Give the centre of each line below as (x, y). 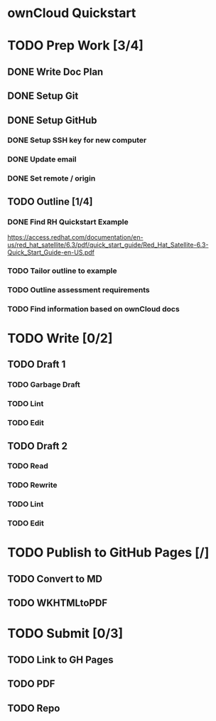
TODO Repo (34, 708)
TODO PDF (31, 684)
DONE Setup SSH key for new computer (77, 140)
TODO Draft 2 (37, 446)
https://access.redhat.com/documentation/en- (75, 237)
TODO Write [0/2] (60, 338)
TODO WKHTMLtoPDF (58, 603)
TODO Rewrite (33, 485)
